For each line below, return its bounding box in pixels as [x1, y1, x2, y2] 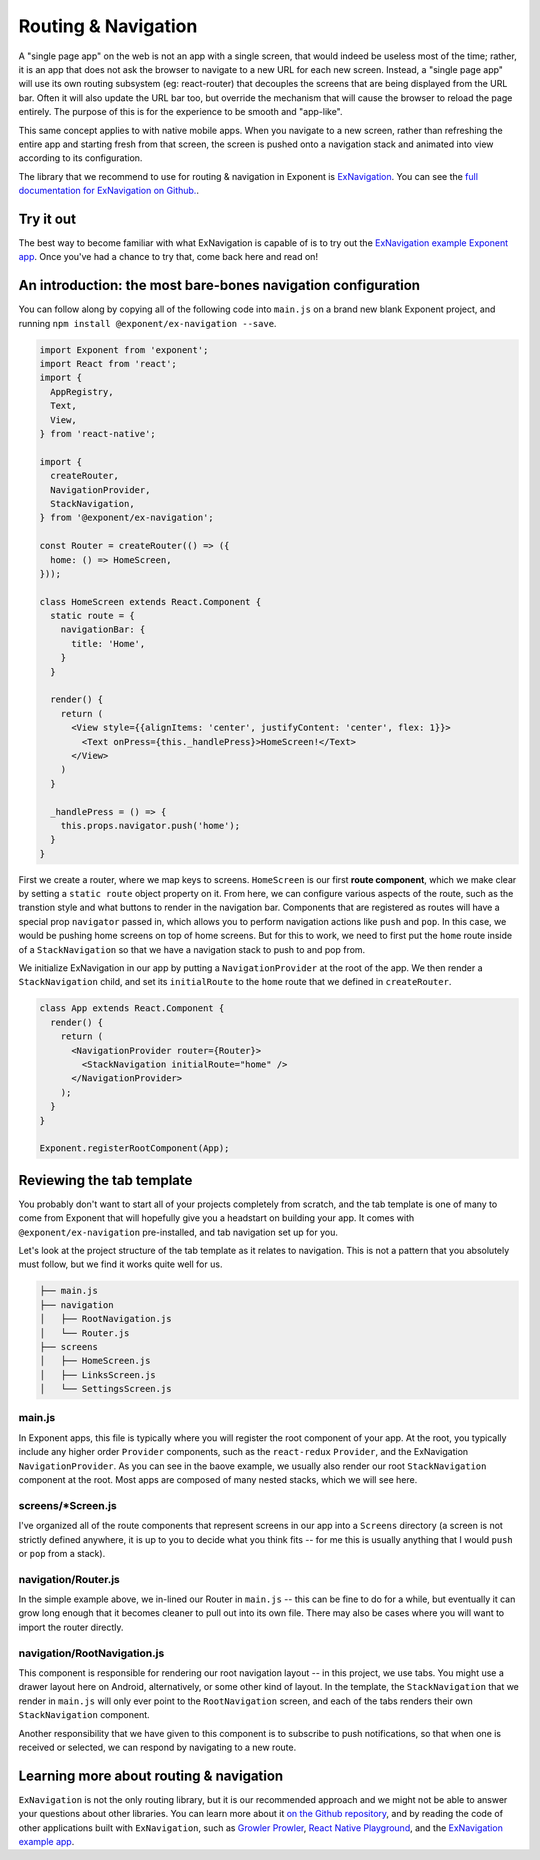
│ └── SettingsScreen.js [39, 1383, 172, 1395]
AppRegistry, [50, 386, 114, 397]
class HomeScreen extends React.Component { [39, 596, 262, 607]
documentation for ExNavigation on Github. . [18, 185, 200, 197]
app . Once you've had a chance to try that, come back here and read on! [18, 251, 319, 263]
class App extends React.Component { [39, 1003, 225, 1014]
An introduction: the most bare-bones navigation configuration [18, 277, 420, 294]
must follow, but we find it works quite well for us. [18, 1258, 223, 1270]
